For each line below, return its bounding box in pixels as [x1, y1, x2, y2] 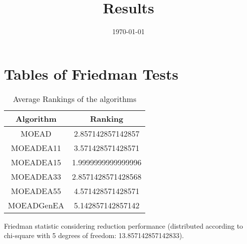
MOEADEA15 [11, 156, 61, 168]
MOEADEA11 [11, 142, 61, 153]
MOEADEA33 [11, 170, 61, 182]
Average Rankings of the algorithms [13, 93, 136, 104]
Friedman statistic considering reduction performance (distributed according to [4, 220, 243, 231]
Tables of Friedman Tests [4, 63, 178, 84]
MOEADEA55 [11, 185, 61, 196]
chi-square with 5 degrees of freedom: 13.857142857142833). [4, 230, 184, 241]
